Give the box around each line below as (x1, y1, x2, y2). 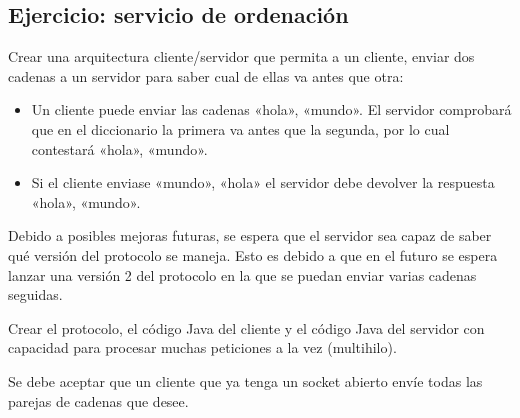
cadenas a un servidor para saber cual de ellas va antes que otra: (8, 65, 404, 86)
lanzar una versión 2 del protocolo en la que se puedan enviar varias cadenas (8, 264, 477, 285)
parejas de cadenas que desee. (8, 390, 189, 411)
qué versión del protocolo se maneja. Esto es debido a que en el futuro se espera (8, 244, 498, 265)
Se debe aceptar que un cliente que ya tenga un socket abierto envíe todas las (8, 370, 483, 391)
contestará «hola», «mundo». (31, 138, 208, 159)
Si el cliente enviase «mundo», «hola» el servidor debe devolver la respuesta (31, 172, 495, 193)
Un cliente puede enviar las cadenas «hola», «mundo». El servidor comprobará (31, 99, 512, 120)
